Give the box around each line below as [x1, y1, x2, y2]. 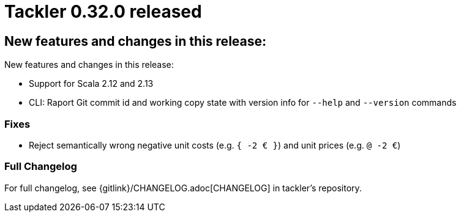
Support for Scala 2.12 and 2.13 [29, 78, 154, 89]
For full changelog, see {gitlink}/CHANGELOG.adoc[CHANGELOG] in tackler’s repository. [4, 182, 362, 193]
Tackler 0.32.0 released [4, 1, 202, 22]
